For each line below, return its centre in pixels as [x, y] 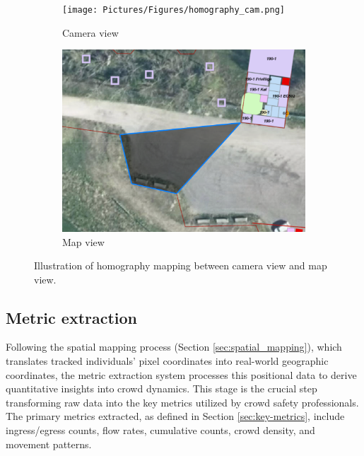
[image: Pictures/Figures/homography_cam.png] [174, 10]
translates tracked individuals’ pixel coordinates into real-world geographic [167, 361]
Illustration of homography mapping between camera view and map [181, 265]
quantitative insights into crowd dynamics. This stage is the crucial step [162, 388]
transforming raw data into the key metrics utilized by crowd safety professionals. [182, 402]
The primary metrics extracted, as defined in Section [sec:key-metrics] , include [175, 416]
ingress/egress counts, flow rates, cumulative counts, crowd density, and [160, 430]
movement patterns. [49, 444]
